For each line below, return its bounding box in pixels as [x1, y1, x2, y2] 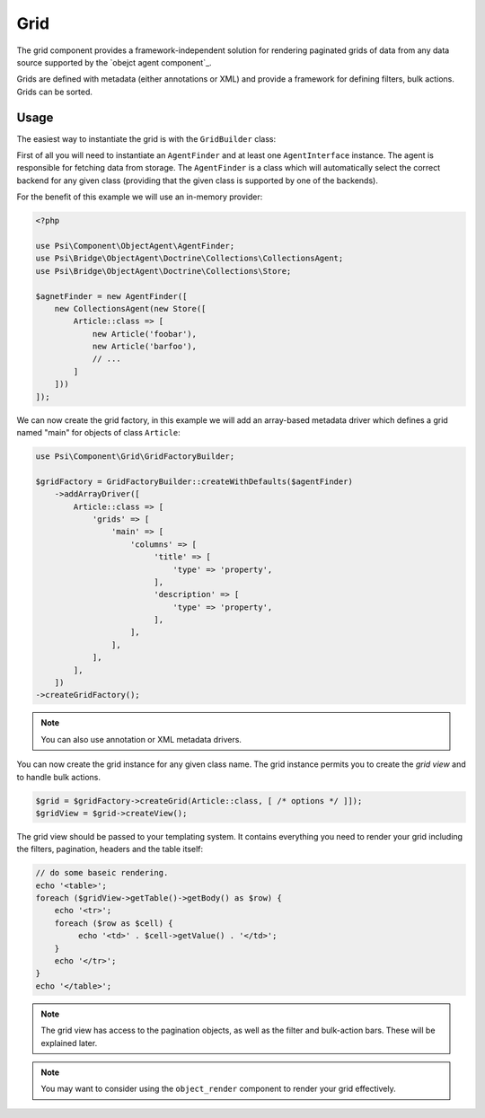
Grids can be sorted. [16, 86, 93, 97]
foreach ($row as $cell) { [54, 918, 174, 929]
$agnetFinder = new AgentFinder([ [35, 291, 188, 301]
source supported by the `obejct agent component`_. [16, 57, 212, 67]
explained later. [40, 1037, 98, 1048]
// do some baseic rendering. [35, 867, 169, 878]
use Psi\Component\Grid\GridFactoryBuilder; [35, 452, 235, 462]
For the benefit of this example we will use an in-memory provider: [16, 191, 263, 202]
